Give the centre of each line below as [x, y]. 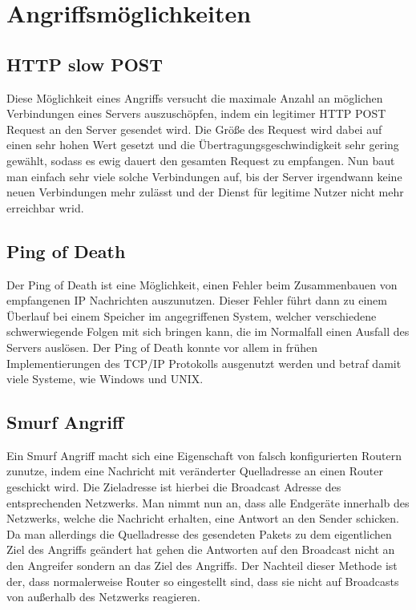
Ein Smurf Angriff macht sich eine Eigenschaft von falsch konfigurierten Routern [204, 455]
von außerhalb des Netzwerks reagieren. [103, 597]
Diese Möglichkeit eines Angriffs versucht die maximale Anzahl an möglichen [195, 97]
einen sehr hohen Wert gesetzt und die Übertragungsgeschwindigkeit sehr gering [203, 145]
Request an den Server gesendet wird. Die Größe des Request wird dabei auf [194, 129]
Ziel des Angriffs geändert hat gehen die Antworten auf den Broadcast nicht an [201, 549]
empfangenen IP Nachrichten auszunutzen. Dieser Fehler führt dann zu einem [197, 300]
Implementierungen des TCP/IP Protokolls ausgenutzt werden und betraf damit [204, 363]
